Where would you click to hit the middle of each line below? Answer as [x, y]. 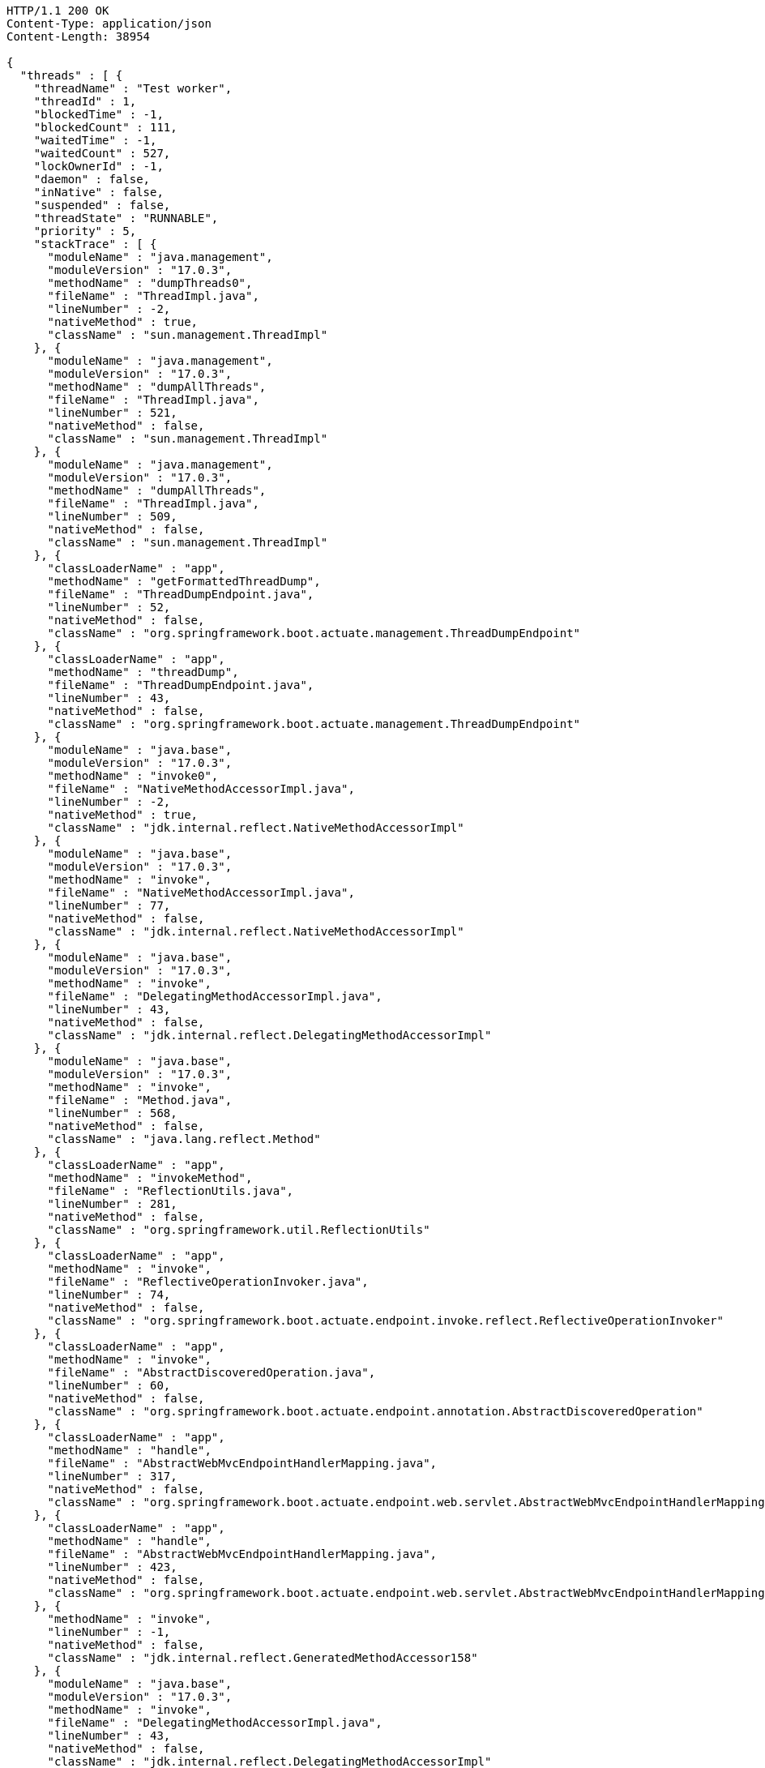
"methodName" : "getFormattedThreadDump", [184, 581]
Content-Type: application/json [109, 24]
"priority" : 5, [85, 231]
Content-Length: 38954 [79, 36]
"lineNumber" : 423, [112, 1567]
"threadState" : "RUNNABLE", [126, 218]
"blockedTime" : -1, [98, 114]
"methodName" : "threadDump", [143, 672]
